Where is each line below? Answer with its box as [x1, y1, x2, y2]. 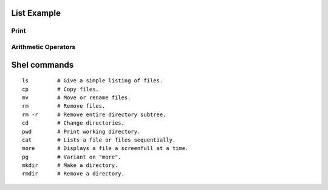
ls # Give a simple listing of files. [22, 77, 163, 84]
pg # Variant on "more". [22, 153, 121, 160]
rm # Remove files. [22, 103, 106, 110]
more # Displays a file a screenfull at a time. [22, 145, 189, 152]
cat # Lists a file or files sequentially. [22, 136, 176, 143]
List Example [11, 8, 61, 18]
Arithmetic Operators [11, 42, 76, 51]
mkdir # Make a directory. [22, 162, 118, 169]
